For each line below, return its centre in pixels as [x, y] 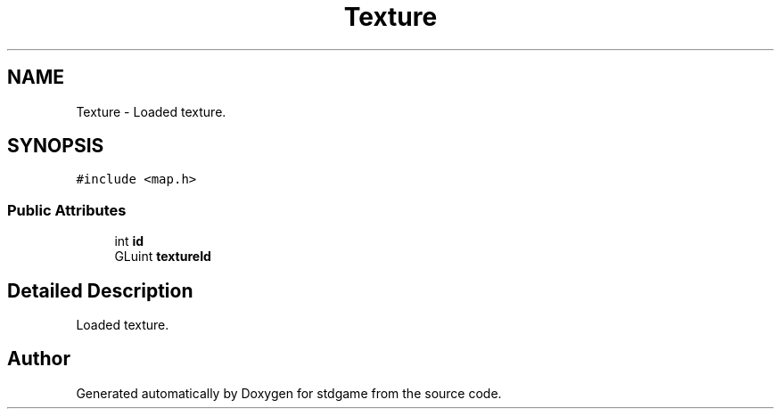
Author [39, 359]
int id [129, 241]
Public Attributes [67, 210]
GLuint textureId [163, 257]
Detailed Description [100, 290]
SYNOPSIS [56, 146]
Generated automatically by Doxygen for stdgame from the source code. [289, 393]
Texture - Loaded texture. [151, 111]
